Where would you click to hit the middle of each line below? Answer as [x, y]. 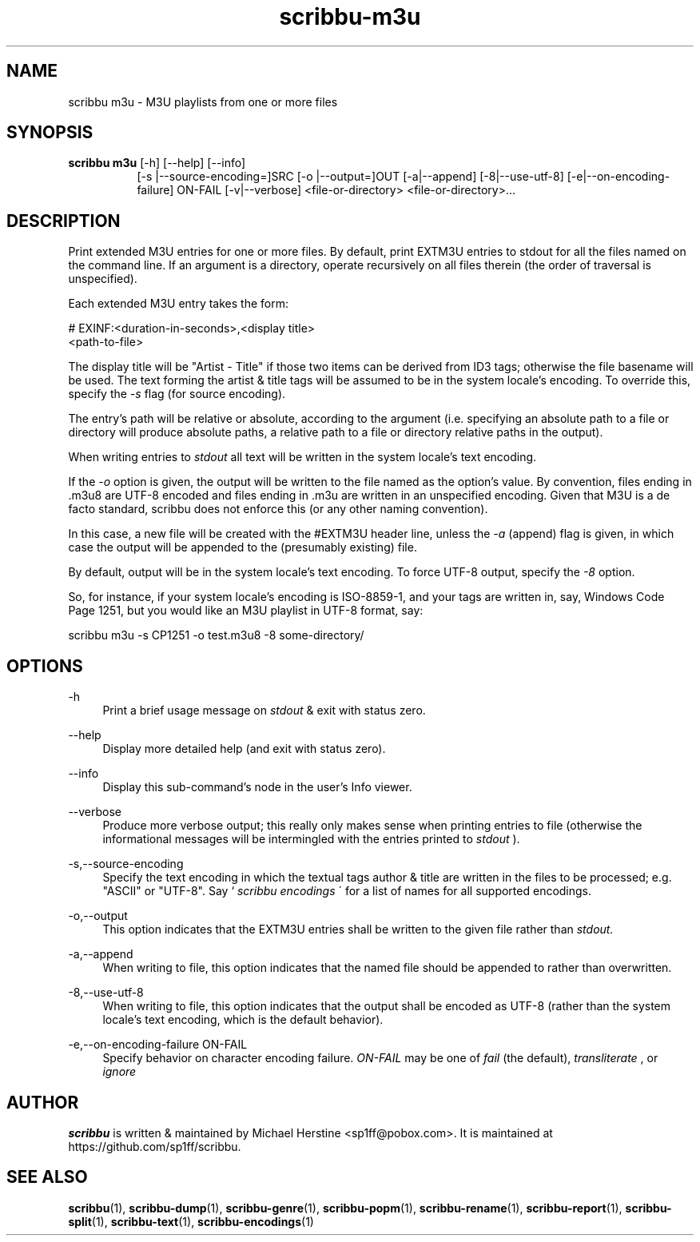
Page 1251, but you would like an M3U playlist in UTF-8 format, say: [246, 611]
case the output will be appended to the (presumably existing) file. [243, 547]
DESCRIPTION [64, 221]
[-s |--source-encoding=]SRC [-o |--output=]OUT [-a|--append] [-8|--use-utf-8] [350, 177]
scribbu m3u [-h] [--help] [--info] [157, 163]
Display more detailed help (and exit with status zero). [244, 749]
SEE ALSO [47, 1177]
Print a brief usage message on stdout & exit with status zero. [264, 711]
